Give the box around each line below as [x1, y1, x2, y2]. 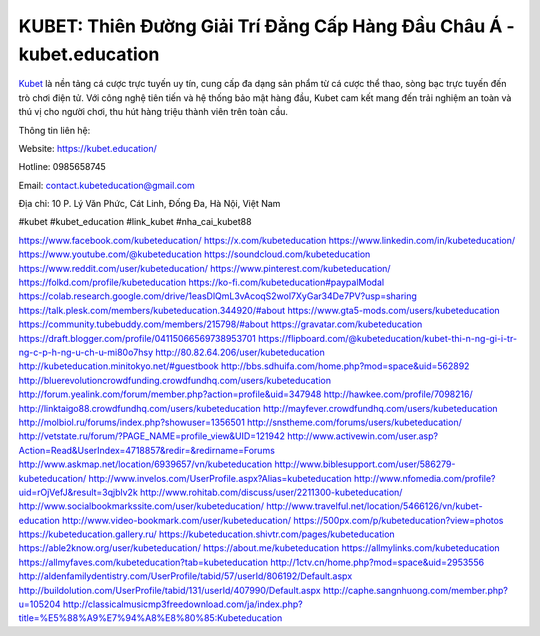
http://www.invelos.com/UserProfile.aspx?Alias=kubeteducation [88, 472, 352, 484]
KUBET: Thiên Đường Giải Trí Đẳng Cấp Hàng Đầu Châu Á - [18, 15, 515, 37]
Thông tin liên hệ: [18, 124, 91, 136]
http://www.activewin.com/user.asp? [286, 430, 439, 442]
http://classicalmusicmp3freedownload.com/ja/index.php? [62, 598, 304, 610]
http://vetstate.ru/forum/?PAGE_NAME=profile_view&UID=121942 [18, 430, 285, 442]
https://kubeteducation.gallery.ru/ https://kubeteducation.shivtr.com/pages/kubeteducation [18, 528, 395, 540]
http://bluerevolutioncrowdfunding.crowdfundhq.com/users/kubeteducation [18, 374, 332, 386]
